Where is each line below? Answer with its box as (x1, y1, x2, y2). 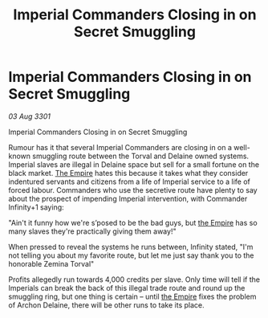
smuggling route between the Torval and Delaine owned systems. (31, 151, 250, 161)
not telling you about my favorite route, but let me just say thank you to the (8, 251, 254, 260)
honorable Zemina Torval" (8, 259, 95, 268)
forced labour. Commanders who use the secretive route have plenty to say (8, 185, 258, 194)
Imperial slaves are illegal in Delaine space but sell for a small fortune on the (8, 159, 259, 169)
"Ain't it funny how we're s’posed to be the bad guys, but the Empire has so (8, 218, 258, 227)
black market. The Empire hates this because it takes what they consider (8, 168, 249, 177)
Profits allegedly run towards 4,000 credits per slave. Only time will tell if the (8, 275, 261, 284)
